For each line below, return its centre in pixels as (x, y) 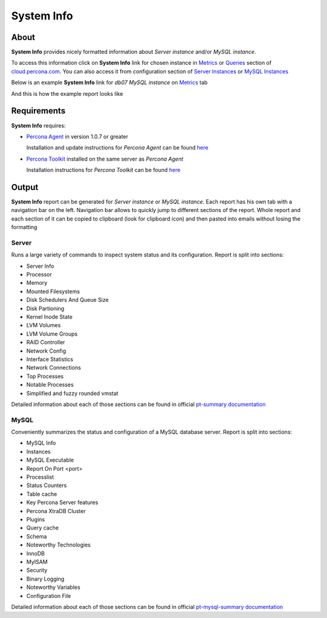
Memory (37, 283)
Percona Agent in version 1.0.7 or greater (77, 136)
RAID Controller (46, 342)
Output (25, 187)
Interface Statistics (50, 359)
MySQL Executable (50, 460)
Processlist (40, 477)
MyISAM (37, 562)
